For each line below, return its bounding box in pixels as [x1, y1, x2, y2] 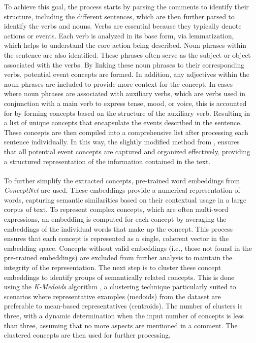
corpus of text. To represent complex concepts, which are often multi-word [4, 204, 228, 214]
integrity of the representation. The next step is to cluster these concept [4, 262, 221, 273]
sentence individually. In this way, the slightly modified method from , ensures [4, 137, 240, 147]
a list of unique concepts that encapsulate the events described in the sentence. [4, 117, 242, 128]
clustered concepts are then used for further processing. [4, 330, 171, 340]
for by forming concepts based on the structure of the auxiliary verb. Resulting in [4, 107, 250, 118]
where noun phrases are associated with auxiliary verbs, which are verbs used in [4, 88, 246, 99]
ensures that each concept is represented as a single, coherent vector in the [4, 233, 229, 243]
